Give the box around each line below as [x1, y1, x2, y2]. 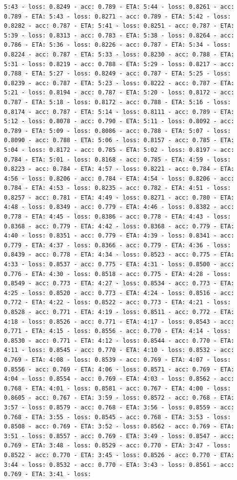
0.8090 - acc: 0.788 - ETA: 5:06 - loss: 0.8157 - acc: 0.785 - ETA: [4, 137, 235, 144]
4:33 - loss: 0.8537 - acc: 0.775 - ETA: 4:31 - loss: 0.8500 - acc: [4, 261, 235, 268]
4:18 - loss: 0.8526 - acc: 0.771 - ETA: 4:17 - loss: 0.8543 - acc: [4, 318, 235, 325]
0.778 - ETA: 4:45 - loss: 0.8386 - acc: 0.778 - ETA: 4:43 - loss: [4, 213, 231, 221]
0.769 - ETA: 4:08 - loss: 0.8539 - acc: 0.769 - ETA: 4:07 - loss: [4, 356, 231, 363]
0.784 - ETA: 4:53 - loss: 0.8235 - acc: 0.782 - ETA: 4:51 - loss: [4, 185, 231, 192]
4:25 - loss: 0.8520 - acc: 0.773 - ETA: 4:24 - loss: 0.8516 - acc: [4, 289, 235, 296]
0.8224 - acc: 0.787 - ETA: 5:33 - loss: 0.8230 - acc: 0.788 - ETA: [4, 51, 235, 58]
